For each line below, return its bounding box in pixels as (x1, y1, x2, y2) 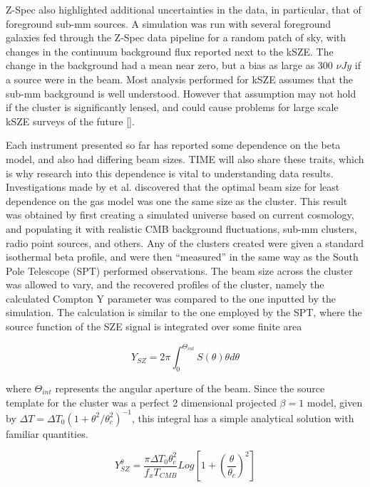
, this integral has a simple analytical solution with (131, 410, 354, 425)
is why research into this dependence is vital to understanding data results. (6, 165, 334, 180)
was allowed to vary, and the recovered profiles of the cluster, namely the (6, 277, 324, 292)
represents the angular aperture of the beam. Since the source (55, 380, 325, 395)
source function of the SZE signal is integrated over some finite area (6, 319, 302, 334)
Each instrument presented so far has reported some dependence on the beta (6, 137, 341, 152)
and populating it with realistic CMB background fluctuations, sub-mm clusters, (6, 221, 357, 236)
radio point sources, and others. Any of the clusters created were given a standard (6, 235, 364, 250)
